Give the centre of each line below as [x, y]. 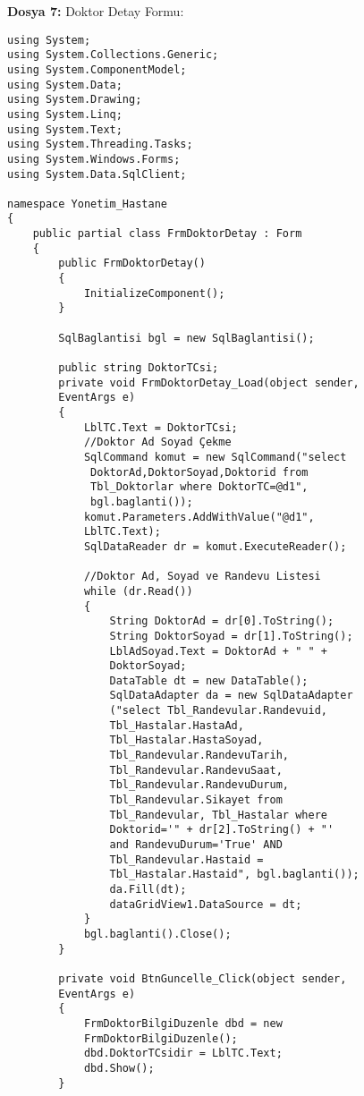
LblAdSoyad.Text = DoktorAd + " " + [218, 651]
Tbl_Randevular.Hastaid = [186, 859]
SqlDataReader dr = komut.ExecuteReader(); [215, 546]
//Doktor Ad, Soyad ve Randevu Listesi [202, 577]
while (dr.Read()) [138, 591]
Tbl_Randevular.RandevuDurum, [199, 785]
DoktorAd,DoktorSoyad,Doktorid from [199, 472]
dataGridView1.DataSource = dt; [206, 904]
